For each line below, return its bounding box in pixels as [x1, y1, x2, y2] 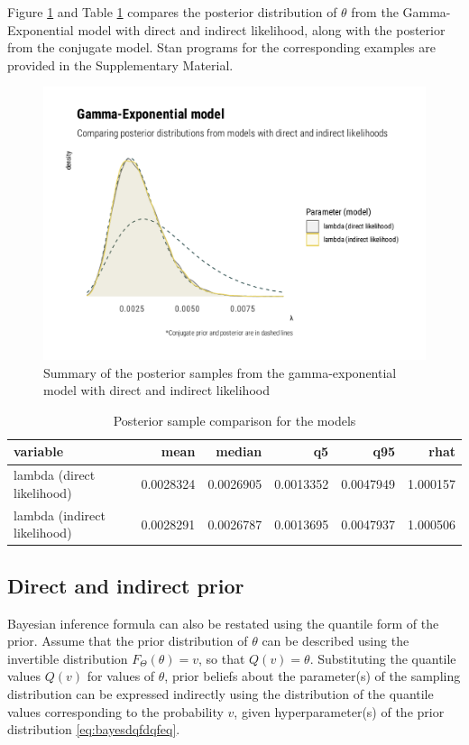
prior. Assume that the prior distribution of [7, 631, 248, 650]
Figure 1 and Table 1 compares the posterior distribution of [7, 3, 337, 21]
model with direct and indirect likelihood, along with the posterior [78, 20, 446, 39]
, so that [198, 648, 245, 667]
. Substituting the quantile [309, 648, 456, 667]
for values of [87, 667, 155, 685]
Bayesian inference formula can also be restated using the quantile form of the [7, 613, 439, 632]
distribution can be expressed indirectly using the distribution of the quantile [7, 684, 434, 703]
